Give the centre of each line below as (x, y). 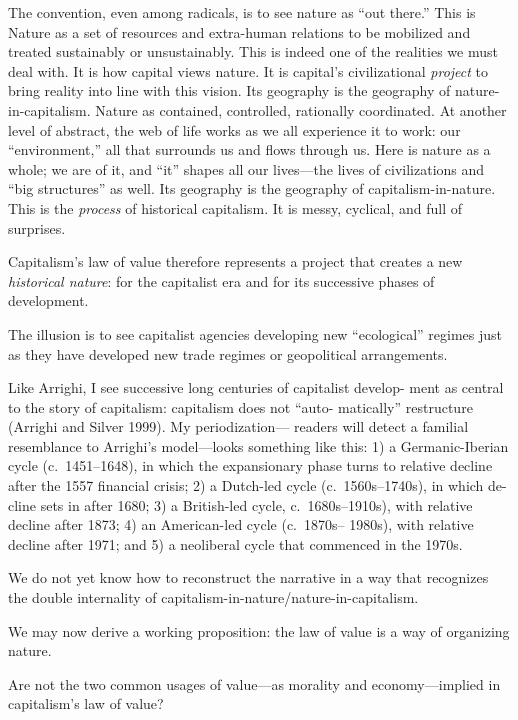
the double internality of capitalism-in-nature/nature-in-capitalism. (213, 597)
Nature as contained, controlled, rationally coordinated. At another (301, 109)
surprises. (37, 227)
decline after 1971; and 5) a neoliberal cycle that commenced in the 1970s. (235, 543)
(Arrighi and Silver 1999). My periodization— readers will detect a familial (238, 426)
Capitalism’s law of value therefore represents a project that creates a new (235, 261)
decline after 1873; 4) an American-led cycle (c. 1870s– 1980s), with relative (241, 524)
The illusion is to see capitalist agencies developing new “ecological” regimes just (255, 333)
